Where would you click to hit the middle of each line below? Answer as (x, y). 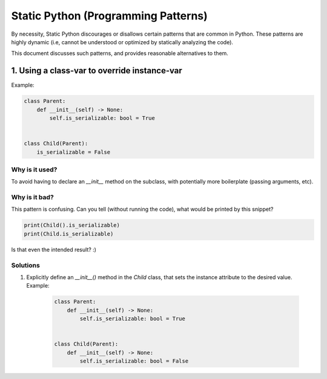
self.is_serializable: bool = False (134, 361)
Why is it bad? (32, 197)
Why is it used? (34, 170)
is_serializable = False (74, 152)
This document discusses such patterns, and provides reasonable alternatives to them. (120, 53)
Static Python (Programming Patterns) (110, 16)
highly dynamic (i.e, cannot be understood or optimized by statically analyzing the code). (122, 42)
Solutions (26, 265)
